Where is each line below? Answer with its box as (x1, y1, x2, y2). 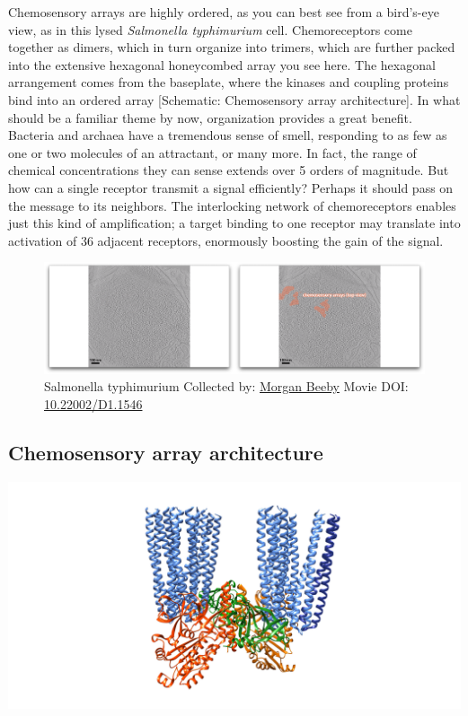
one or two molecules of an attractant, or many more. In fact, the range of (8, 143, 417, 162)
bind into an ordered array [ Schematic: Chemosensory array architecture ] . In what (8, 90, 461, 109)
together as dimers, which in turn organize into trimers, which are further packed (8, 38, 455, 57)
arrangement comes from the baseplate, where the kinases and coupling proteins (8, 73, 449, 92)
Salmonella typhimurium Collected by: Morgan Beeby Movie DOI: (44, 377, 409, 396)
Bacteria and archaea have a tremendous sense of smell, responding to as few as (8, 126, 447, 144)
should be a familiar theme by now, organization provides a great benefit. (8, 108, 412, 127)
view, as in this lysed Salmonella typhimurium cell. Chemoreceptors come (8, 20, 412, 39)
